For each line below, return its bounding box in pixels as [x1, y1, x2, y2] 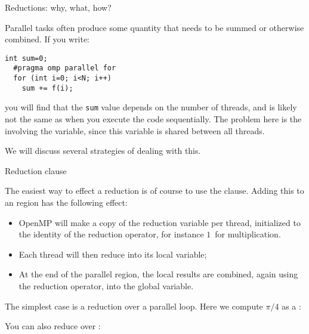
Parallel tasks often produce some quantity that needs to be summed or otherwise [5, 21, 304, 33]
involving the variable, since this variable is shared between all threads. [5, 124, 265, 137]
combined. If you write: [5, 33, 89, 45]
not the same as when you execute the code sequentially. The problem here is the [5, 113, 302, 125]
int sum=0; [5, 54, 48, 63]
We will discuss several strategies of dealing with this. [5, 144, 201, 157]
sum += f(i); [21, 83, 73, 92]
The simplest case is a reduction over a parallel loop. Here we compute [5, 299, 263, 312]
